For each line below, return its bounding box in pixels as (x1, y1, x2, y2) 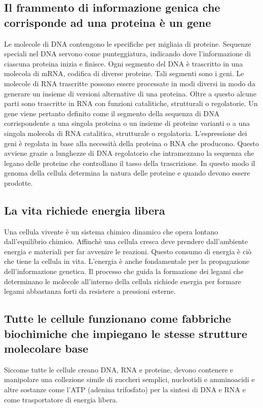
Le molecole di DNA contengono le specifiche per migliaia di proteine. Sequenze (4, 38, 251, 49)
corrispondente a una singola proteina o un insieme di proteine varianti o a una (4, 118, 250, 128)
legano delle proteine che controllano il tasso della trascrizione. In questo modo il (4, 157, 255, 168)
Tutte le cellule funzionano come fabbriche (4, 311, 231, 326)
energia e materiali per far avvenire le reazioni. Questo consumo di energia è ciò (4, 246, 252, 256)
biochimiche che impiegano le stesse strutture (4, 325, 247, 341)
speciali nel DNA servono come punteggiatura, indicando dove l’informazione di (4, 48, 251, 59)
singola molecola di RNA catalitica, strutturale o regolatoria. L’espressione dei (4, 127, 247, 138)
